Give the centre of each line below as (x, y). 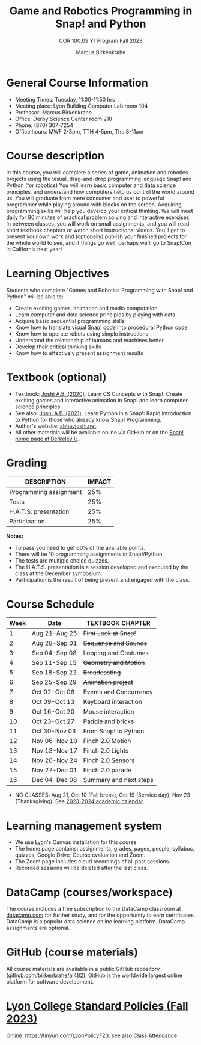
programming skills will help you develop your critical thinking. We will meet (100, 211)
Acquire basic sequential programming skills (70, 321)
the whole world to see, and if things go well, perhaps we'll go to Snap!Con (99, 242)
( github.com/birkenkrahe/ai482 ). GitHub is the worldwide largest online (94, 975)
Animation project (108, 682)
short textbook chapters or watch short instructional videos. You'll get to (96, 230)
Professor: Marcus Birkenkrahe (53, 112)
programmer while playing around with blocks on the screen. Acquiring (94, 204)
